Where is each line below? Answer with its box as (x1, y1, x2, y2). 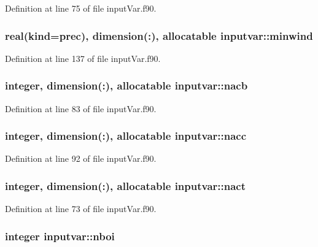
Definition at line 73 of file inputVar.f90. (5, 202, 157, 215)
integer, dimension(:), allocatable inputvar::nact (5, 178, 246, 193)
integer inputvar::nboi (5, 228, 115, 243)
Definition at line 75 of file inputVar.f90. (5, 2, 157, 14)
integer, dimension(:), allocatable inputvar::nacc (5, 128, 247, 143)
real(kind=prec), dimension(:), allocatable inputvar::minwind (5, 28, 313, 43)
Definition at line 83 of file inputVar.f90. (5, 102, 157, 115)
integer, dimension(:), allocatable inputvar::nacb (5, 78, 248, 93)
